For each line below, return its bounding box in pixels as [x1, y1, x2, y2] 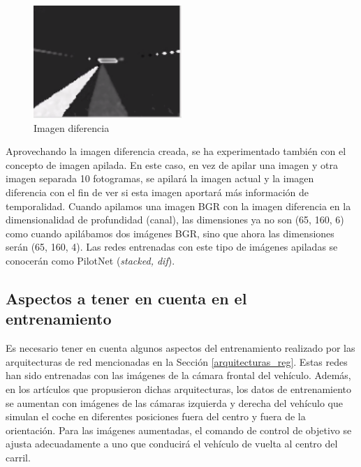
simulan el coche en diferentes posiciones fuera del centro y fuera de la [6, 409, 306, 424]
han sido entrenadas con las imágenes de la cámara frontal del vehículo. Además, [6, 368, 351, 383]
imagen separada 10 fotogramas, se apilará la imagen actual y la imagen [6, 171, 314, 186]
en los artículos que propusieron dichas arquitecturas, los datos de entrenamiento [6, 382, 352, 396]
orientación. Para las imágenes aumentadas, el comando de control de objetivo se [6, 422, 352, 437]
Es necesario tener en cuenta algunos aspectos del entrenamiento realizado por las [6, 341, 355, 355]
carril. [6, 450, 31, 464]
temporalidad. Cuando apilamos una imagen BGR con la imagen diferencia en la [6, 198, 351, 213]
